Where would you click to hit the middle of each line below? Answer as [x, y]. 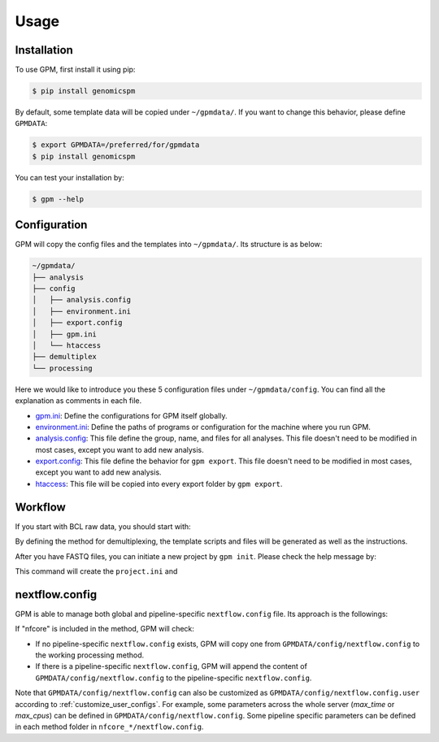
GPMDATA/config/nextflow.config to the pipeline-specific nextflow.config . [174, 678]
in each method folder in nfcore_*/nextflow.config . [109, 727]
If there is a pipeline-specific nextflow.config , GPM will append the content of [172, 666]
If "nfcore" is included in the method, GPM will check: [105, 629]
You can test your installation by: [70, 177]
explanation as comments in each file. [78, 401]
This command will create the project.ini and [96, 571]
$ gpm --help [58, 199]
